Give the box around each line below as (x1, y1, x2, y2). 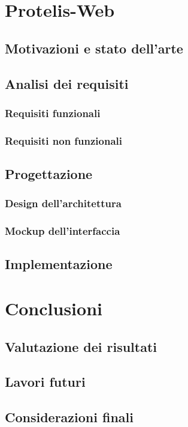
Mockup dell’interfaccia (5, 223, 120, 238)
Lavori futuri (5, 372, 86, 391)
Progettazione (5, 165, 93, 183)
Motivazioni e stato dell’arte (5, 38, 183, 57)
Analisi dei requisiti (5, 74, 129, 92)
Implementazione (5, 255, 113, 273)
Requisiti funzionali (5, 105, 101, 120)
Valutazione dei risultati (5, 337, 157, 356)
